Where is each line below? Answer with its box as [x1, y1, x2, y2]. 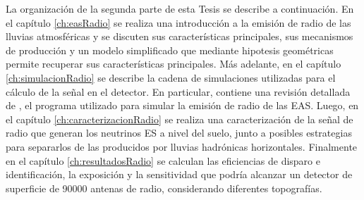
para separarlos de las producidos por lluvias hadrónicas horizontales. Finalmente [6, 139, 358, 154]
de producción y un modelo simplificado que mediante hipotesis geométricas [6, 42, 334, 57]
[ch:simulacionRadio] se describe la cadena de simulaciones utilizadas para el [6, 70, 336, 85]
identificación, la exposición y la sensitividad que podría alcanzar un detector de [6, 167, 353, 182]
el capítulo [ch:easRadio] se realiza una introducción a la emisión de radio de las [6, 15, 351, 30]
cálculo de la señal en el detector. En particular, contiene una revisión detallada [6, 84, 351, 99]
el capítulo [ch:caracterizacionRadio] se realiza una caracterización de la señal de [6, 111, 353, 126]
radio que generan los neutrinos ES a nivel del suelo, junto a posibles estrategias [6, 125, 352, 140]
